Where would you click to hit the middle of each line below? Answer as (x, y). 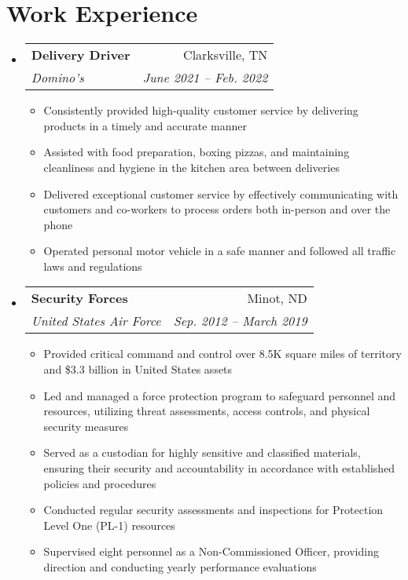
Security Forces (79, 298)
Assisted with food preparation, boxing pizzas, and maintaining (197, 152)
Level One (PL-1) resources (109, 525)
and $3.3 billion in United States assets (138, 369)
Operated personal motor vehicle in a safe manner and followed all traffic (220, 251)
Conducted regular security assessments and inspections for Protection (213, 510)
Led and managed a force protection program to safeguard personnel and (220, 395)
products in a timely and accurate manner (145, 125)
